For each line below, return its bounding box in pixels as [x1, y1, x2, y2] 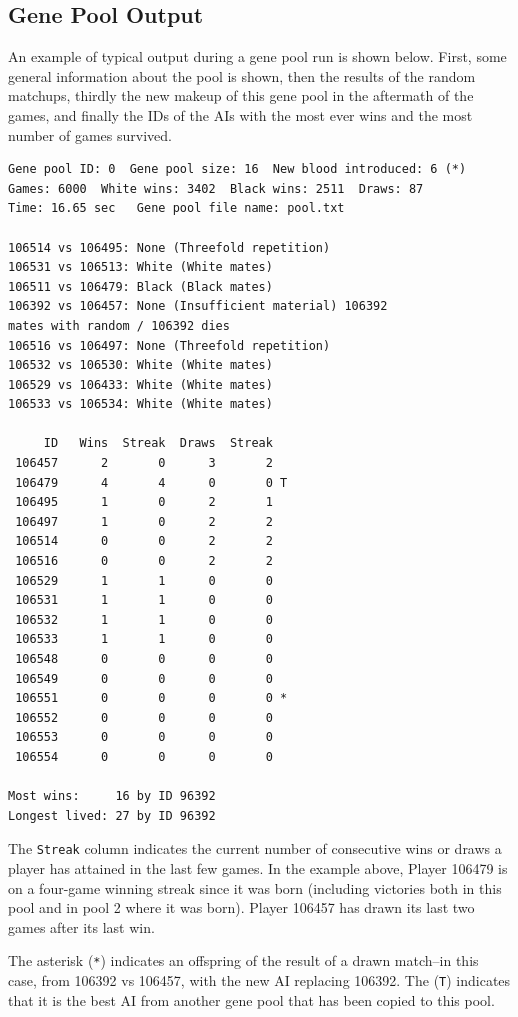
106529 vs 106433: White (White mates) [8, 377, 273, 392]
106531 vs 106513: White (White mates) [8, 260, 273, 275]
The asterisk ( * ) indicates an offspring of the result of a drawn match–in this [8, 950, 479, 971]
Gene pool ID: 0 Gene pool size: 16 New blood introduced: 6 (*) [8, 162, 467, 177]
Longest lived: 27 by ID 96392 [8, 808, 216, 823]
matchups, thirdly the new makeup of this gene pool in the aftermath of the [8, 85, 474, 106]
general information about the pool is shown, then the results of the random [8, 65, 476, 86]
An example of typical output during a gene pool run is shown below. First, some [8, 46, 507, 67]
